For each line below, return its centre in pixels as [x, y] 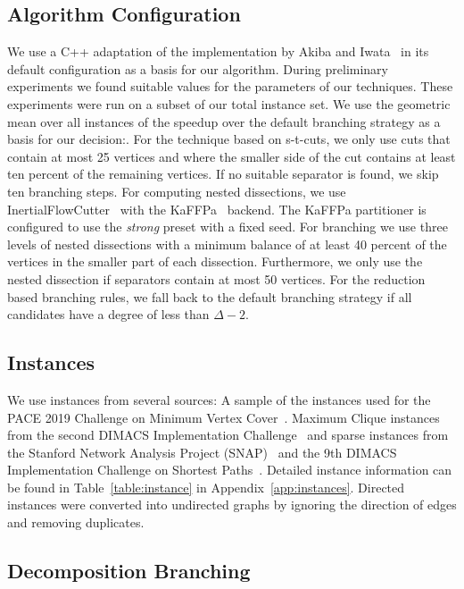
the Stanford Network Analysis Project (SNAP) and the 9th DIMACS [202, 452]
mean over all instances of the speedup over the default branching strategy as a [224, 121]
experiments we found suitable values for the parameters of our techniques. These [230, 86]
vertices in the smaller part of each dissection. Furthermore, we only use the [215, 261]
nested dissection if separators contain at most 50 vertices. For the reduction [216, 278]
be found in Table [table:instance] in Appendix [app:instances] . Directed [206, 487]
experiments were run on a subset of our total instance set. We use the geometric [229, 103]
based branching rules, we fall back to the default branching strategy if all [210, 296]
